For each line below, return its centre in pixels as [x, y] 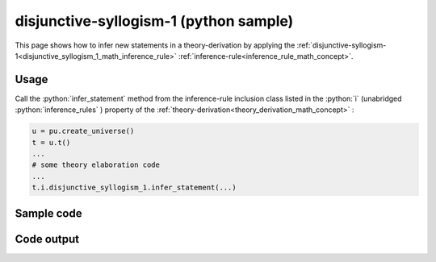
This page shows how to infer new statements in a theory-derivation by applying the [155, 45]
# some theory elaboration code [96, 165]
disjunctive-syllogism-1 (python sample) [154, 21]
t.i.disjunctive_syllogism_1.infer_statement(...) [134, 188]
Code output [47, 239]
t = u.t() [51, 142]
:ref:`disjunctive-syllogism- [342, 45]
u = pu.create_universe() [83, 131]
